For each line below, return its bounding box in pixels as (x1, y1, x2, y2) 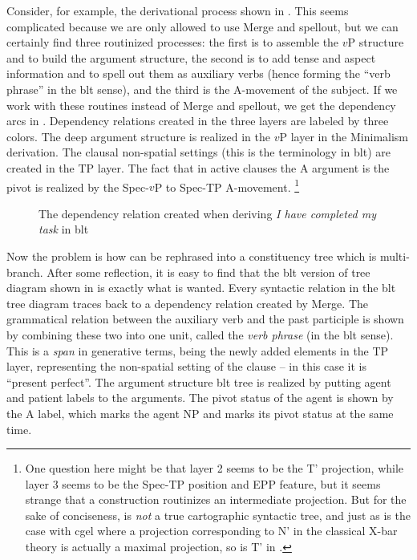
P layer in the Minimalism (279, 128, 409, 144)
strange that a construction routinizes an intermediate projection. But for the (25, 491, 407, 508)
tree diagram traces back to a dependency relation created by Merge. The (6, 294, 368, 311)
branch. (6, 263, 43, 280)
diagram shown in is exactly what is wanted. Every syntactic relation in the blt (6, 279, 396, 296)
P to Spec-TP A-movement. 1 (154, 176, 300, 195)
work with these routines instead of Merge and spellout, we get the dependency (6, 96, 396, 113)
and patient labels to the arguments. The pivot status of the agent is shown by (6, 389, 394, 406)
